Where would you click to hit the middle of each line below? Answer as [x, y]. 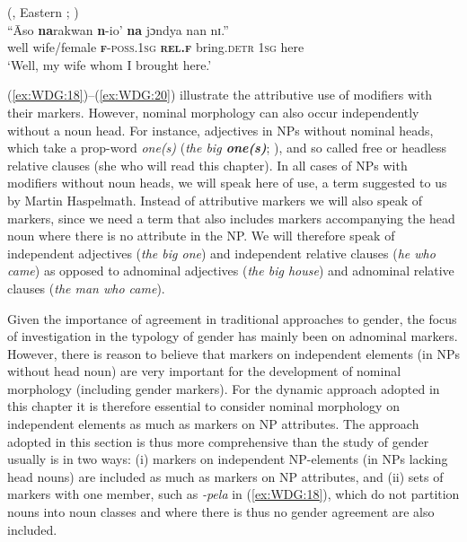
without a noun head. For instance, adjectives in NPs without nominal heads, [220, 130]
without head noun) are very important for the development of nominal [204, 371]
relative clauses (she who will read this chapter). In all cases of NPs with [207, 165]
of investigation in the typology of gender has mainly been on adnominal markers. [233, 336]
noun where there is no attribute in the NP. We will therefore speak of [201, 236]
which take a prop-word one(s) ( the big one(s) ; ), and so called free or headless [227, 148]
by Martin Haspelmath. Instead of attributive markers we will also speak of [215, 200]
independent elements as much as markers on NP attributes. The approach [213, 424]
